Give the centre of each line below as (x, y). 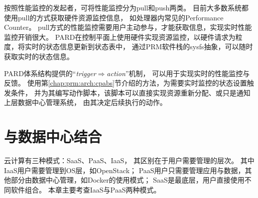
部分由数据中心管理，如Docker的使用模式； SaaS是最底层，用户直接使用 (128, 180)
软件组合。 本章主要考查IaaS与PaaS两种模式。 (86, 189)
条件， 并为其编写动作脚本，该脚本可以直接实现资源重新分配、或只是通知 (130, 92)
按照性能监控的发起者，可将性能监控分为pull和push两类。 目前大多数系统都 (126, 7)
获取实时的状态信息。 (39, 56)
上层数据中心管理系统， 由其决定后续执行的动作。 (85, 102)
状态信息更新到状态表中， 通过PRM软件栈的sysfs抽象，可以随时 (149, 47)
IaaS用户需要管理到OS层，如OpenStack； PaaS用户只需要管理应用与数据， (125, 170)
